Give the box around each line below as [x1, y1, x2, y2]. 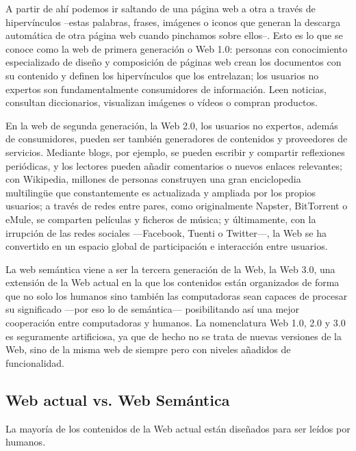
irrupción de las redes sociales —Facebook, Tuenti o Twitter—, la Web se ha [5, 225, 327, 240]
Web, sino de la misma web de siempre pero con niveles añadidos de [5, 342, 291, 357]
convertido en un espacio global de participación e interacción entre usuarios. [5, 239, 328, 253]
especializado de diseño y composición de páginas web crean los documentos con [5, 55, 342, 69]
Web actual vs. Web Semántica [5, 389, 230, 410]
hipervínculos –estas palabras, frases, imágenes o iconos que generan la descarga [5, 14, 341, 29]
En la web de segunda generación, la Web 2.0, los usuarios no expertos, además [5, 118, 338, 132]
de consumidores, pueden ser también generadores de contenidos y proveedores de [5, 131, 348, 146]
